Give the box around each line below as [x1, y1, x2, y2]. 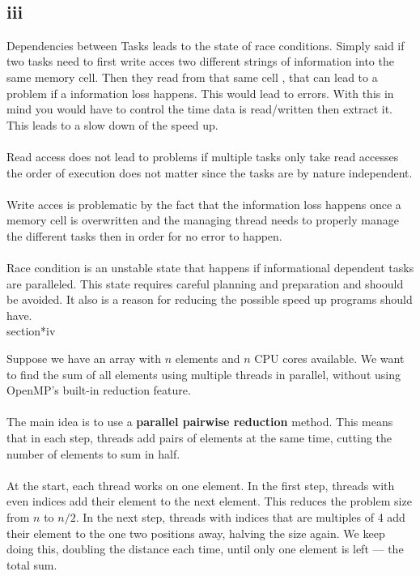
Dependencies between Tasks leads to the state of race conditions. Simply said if [6, 36, 405, 53]
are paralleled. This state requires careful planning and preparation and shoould [6, 275, 404, 292]
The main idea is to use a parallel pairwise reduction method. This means [6, 413, 393, 430]
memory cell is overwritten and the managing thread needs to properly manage [6, 211, 399, 228]
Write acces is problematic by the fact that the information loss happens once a [6, 195, 401, 212]
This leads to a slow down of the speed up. [6, 116, 218, 133]
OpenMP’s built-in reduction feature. [6, 382, 191, 399]
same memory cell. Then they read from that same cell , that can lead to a [6, 68, 378, 85]
